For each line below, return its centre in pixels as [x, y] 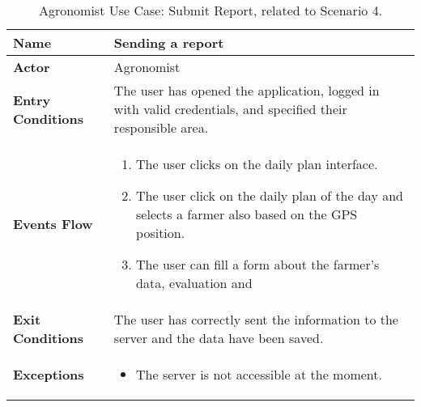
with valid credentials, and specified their [230, 109]
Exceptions [49, 374]
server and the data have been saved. [219, 338]
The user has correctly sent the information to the [256, 319]
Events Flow [53, 223]
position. [161, 233]
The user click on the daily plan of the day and [270, 195]
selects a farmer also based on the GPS [247, 214]
